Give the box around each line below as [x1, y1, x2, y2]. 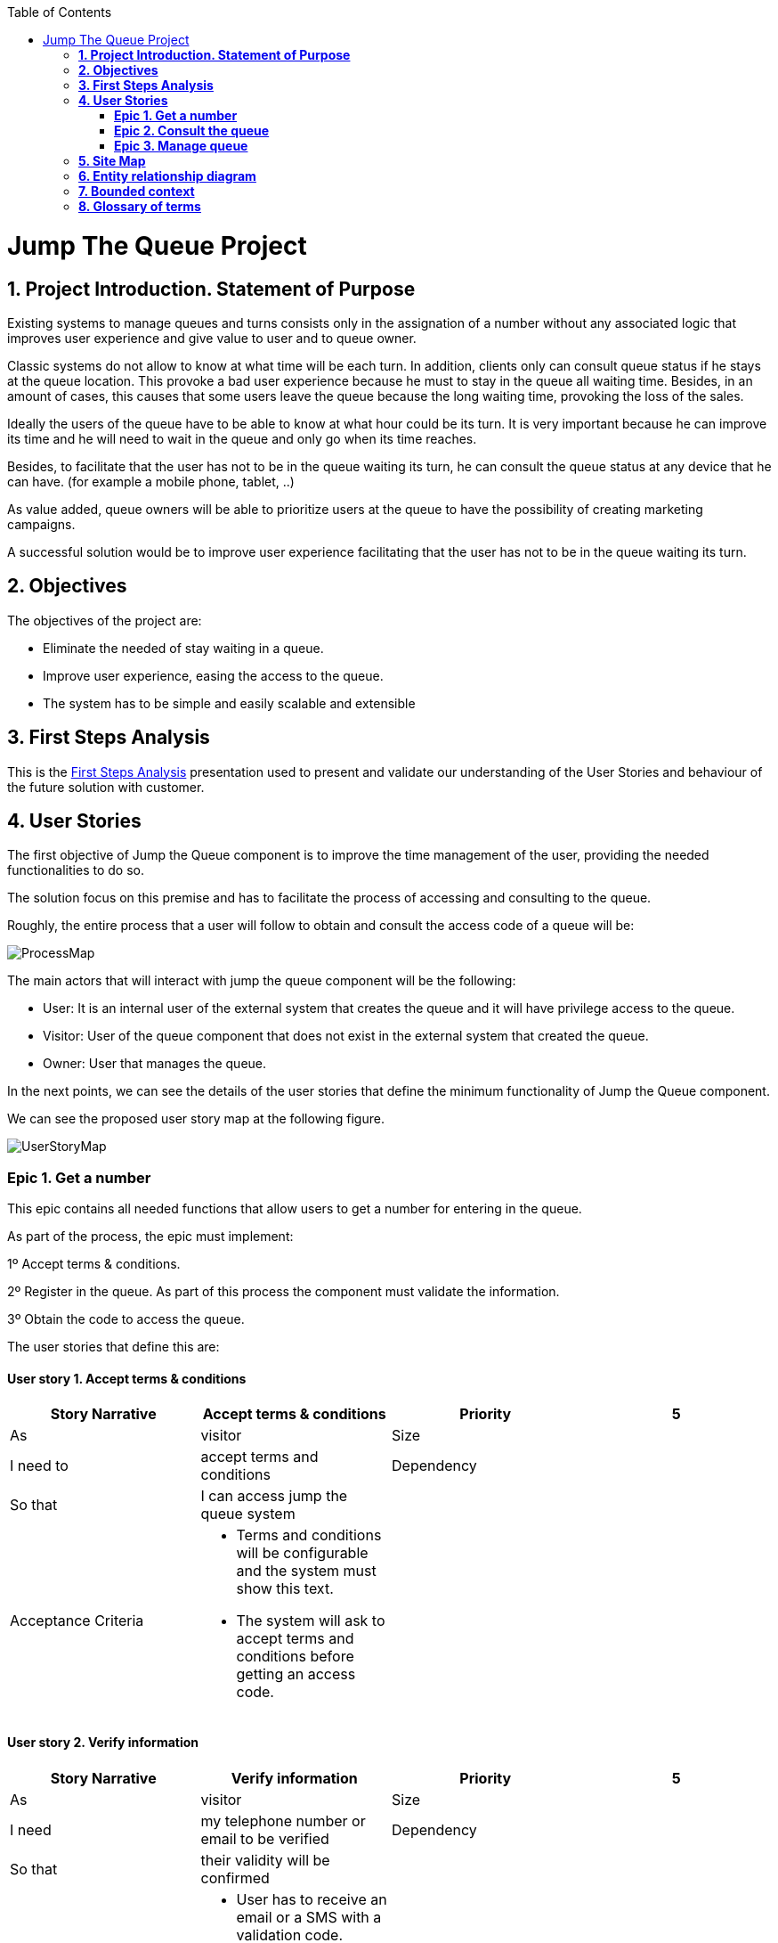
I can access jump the [200, 1487, 348, 1506]
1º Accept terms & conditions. [7, 1256, 181, 1272]
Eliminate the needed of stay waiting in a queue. [43, 640, 324, 656]
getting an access [236, 1665, 356, 1684]
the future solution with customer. [7, 779, 205, 795]
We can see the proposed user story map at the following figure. [7, 1111, 385, 1127]
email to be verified [200, 1829, 329, 1848]
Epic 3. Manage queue [114, 138, 248, 153]
